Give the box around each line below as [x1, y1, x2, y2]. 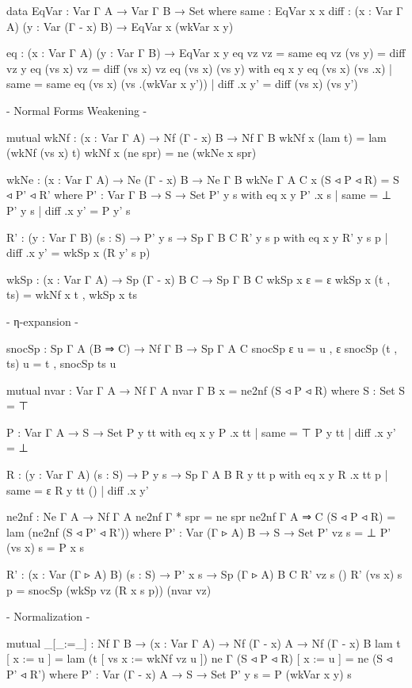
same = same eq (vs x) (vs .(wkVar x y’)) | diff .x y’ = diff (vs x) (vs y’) [6, 75, 358, 92]
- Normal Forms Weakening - [6, 101, 147, 118]
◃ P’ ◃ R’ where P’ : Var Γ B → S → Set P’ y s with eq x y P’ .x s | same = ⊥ [6, 186, 391, 203]
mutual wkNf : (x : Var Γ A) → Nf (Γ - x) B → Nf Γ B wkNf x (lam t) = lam [6, 128, 387, 145]
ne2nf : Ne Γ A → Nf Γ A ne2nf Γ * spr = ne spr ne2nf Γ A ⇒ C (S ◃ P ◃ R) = [6, 508, 396, 525]
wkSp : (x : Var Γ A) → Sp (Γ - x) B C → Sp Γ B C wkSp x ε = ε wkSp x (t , [6, 270, 391, 287]
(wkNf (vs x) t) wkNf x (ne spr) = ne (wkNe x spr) [6, 144, 257, 161]
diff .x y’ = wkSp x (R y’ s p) [6, 244, 151, 261]
